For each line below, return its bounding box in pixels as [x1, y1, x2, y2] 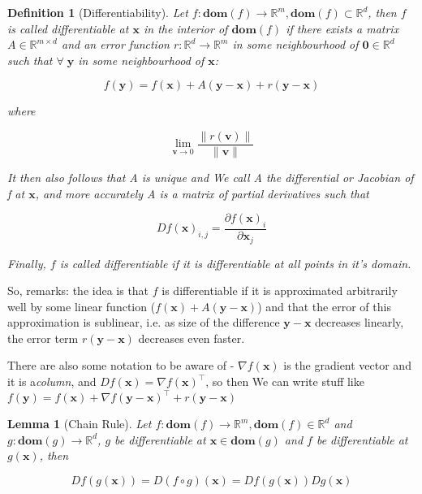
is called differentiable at [7, 19, 129, 37]
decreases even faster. [138, 329, 245, 346]
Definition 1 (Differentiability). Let [7, 4, 188, 20]
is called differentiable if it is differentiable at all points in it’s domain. [59, 254, 411, 271]
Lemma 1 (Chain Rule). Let [7, 415, 152, 432]
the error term [7, 329, 79, 346]
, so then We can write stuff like [205, 373, 364, 390]
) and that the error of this [257, 297, 391, 314]
